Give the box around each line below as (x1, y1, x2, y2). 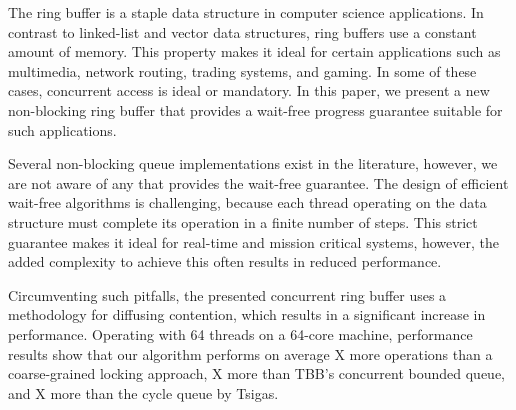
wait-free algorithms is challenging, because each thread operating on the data (8, 192, 487, 213)
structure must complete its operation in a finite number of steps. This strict (8, 211, 478, 232)
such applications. (8, 119, 117, 140)
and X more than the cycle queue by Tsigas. (8, 382, 279, 403)
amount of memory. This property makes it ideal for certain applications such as (8, 41, 501, 62)
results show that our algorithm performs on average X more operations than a (8, 343, 493, 364)
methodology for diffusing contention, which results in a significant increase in (8, 304, 486, 325)
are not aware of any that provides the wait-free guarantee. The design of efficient (8, 172, 509, 193)
